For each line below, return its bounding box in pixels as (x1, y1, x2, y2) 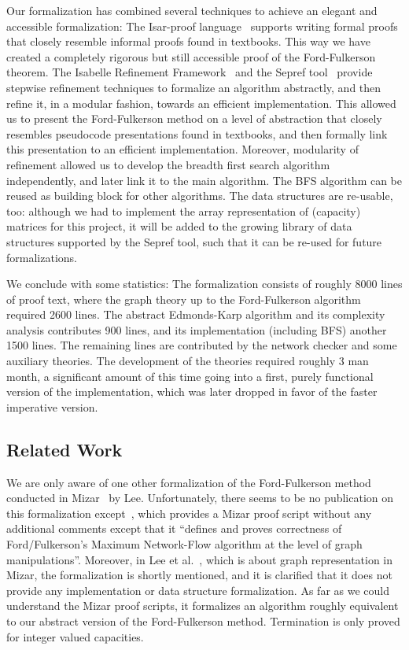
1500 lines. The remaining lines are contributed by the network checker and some (6, 337, 397, 353)
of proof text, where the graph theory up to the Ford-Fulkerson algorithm (6, 290, 361, 307)
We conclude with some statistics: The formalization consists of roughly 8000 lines (6, 275, 403, 292)
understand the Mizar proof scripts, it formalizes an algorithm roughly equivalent (6, 597, 399, 614)
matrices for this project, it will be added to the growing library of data (6, 218, 352, 235)
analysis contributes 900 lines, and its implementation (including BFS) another (6, 321, 387, 338)
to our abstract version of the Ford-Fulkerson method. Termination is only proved (6, 612, 400, 629)
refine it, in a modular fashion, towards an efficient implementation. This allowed (6, 94, 396, 111)
